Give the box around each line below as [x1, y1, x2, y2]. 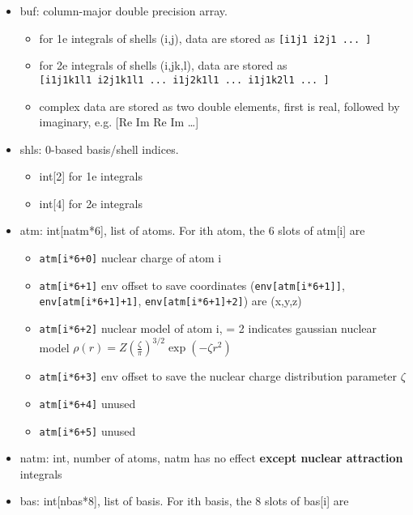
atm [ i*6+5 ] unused [39, 422, 136, 439]
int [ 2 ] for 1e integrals [39, 168, 143, 185]
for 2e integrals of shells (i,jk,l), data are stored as [39, 57, 287, 74]
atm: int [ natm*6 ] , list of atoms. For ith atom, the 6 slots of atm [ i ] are [19, 222, 365, 239]
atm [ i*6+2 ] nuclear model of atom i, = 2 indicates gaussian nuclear [39, 320, 377, 337]
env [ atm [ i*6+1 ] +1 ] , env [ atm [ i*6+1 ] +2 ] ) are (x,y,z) [39, 292, 302, 309]
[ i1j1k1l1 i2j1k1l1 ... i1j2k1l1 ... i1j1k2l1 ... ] [39, 74, 330, 86]
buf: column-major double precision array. [19, 2, 228, 19]
